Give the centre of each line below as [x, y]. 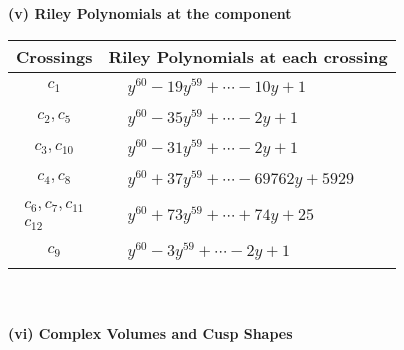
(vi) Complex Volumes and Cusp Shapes [150, 332]
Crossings [54, 56]
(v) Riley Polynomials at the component [150, 13]
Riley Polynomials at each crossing [248, 56]
